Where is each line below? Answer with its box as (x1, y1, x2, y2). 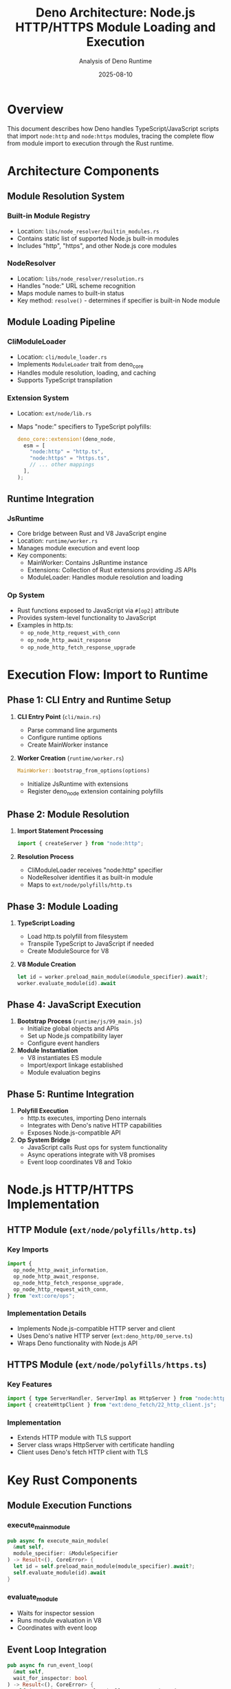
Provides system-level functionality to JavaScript (16, 613, 157, 621)
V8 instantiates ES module (27, 1054, 102, 1062)
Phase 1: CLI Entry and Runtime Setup (7, 694, 172, 706)
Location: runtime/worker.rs (16, 537, 98, 545)
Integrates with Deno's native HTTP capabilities (27, 1121, 162, 1130)
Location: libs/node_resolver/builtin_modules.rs (16, 227, 159, 235)
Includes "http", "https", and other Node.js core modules (16, 241, 177, 249)
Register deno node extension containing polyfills (27, 787, 164, 797)
